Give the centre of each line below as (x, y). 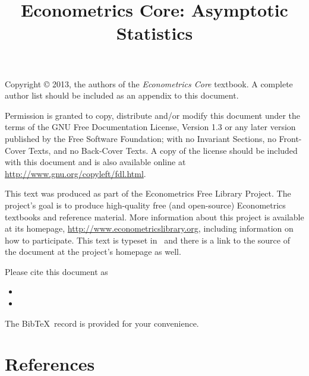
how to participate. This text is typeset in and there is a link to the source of (147, 240)
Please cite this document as (56, 271)
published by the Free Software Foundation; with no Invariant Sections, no (141, 138)
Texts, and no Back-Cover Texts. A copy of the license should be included (163, 150)
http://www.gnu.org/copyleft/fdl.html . (75, 173)
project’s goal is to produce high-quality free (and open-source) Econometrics (145, 205)
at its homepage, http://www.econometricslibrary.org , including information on (149, 228)
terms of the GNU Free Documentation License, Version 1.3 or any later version (150, 127)
